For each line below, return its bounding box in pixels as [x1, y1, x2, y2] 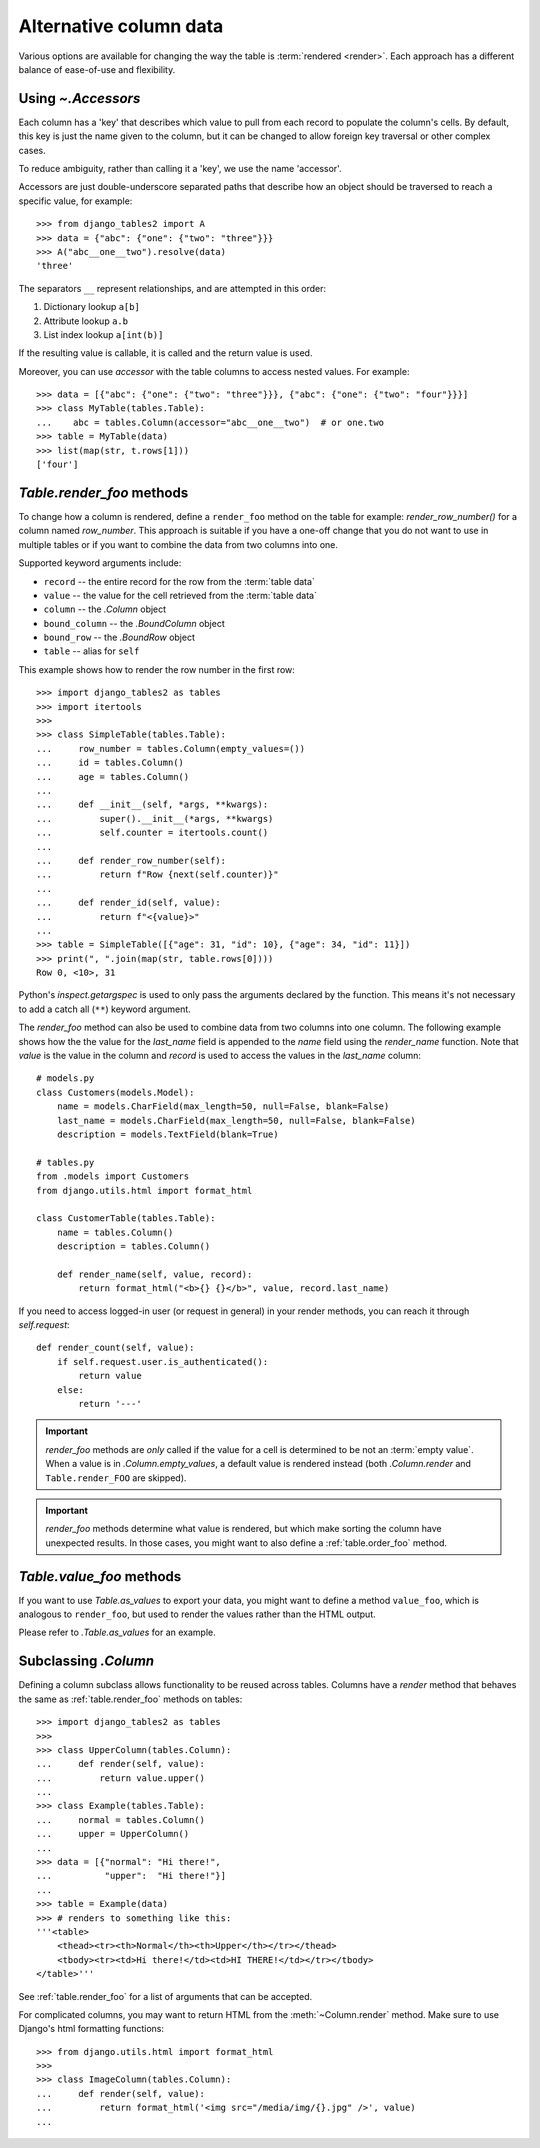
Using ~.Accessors [18, 90, 141, 107]
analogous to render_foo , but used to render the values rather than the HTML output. [18, 1608, 376, 1620]
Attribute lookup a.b [43, 315, 129, 327]
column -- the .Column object [43, 603, 167, 615]
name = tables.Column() [56, 1226, 174, 1238]
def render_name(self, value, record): [56, 1268, 253, 1280]
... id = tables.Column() [36, 757, 185, 769]
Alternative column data [18, 15, 224, 37]
